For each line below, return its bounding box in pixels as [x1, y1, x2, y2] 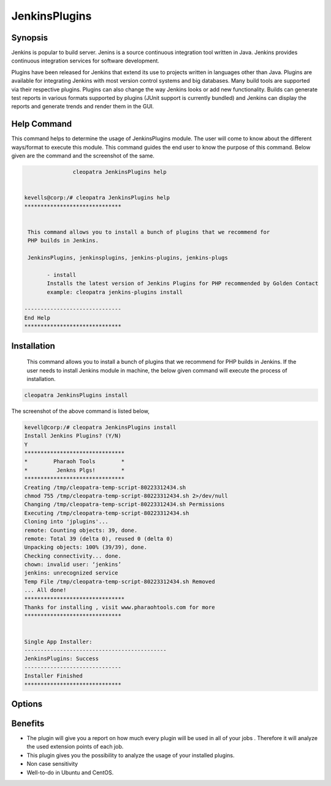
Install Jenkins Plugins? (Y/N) [24, 433, 122, 439]
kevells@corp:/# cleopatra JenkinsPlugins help [24, 194, 170, 202]
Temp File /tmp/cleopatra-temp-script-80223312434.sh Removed [24, 578, 215, 585]
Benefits [11, 718, 45, 728]
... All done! [24, 587, 67, 594]
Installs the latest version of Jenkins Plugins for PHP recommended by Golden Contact [47, 280, 319, 287]
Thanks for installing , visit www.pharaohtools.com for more [24, 604, 215, 611]
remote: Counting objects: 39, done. [24, 527, 138, 534]
